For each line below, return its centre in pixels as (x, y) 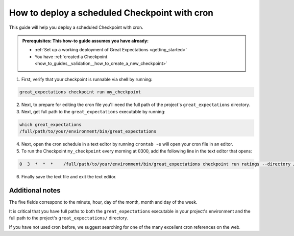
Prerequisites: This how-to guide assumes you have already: (86, 41)
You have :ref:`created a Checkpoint (71, 57)
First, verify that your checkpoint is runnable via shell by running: (87, 79)
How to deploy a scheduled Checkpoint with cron (111, 13)
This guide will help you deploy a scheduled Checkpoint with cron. (76, 27)
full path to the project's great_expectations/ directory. (69, 218)
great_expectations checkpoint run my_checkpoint (80, 92)
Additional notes (35, 191)
